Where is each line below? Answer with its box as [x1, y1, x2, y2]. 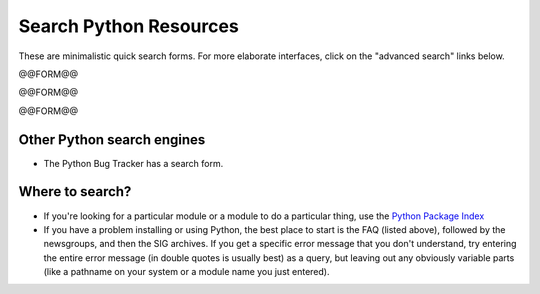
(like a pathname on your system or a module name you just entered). [43, 266, 330, 278]
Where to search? [18, 183, 132, 200]
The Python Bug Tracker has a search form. [43, 157, 224, 169]
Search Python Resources [18, 15, 239, 37]
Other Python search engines [18, 131, 206, 148]
